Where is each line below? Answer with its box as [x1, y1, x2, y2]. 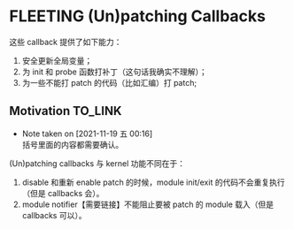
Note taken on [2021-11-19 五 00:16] [21, 128, 153, 139]
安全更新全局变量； [21, 55, 93, 65]
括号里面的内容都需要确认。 [21, 139, 124, 149]
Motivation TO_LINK [9, 103, 122, 118]
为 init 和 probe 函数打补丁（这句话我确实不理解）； [21, 66, 207, 77]
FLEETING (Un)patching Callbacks [9, 6, 266, 27]
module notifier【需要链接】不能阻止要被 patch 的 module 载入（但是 [21, 199, 275, 210]
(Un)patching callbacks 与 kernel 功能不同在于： [9, 157, 186, 169]
